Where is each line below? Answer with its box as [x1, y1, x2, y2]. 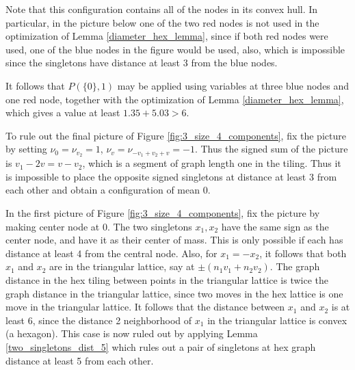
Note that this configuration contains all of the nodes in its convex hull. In [5, 2, 318, 16]
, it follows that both [259, 246, 347, 260]
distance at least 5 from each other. [5, 353, 154, 367]
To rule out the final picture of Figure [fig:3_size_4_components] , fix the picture [5, 128, 346, 142]
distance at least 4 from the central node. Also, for [5, 246, 218, 260]
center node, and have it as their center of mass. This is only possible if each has [5, 233, 343, 247]
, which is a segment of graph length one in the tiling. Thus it [82, 156, 341, 170]
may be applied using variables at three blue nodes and [117, 78, 350, 92]
